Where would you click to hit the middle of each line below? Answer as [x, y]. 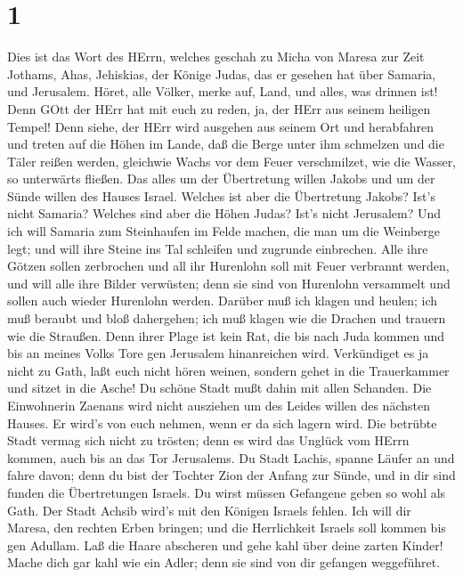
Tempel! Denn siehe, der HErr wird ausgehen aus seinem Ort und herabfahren [220, 126]
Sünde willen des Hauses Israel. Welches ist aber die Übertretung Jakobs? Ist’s [221, 195]
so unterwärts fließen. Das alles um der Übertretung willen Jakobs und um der [221, 179]
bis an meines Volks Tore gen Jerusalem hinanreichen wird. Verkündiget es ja [218, 353]
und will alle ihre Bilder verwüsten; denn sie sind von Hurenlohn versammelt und [229, 283]
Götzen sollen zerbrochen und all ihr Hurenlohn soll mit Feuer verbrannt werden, [228, 266]
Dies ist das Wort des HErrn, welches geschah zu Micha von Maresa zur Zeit [216, 57]
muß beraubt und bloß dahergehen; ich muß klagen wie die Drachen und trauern [227, 318]
